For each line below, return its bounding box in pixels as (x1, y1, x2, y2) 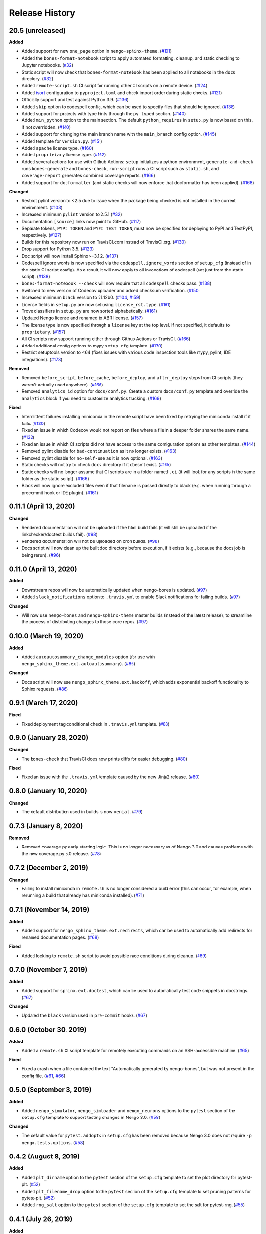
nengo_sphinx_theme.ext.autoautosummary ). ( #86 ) (21, 661, 135, 667)
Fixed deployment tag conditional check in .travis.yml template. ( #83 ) (21, 721, 170, 727)
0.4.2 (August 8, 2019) (9, 1153, 80, 1161)
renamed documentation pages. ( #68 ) (21, 934, 99, 940)
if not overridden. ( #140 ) (21, 124, 71, 130)
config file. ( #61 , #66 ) (21, 1073, 66, 1079)
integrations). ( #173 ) (21, 356, 63, 362)
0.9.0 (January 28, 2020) (9, 733, 89, 742)
